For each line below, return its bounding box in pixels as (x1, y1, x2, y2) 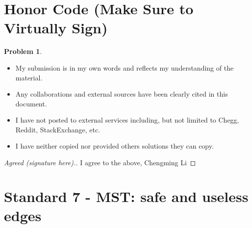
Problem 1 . (4, 46, 42, 56)
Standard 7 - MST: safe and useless (4, 186, 249, 206)
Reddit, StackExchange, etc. (15, 124, 101, 134)
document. (15, 98, 47, 108)
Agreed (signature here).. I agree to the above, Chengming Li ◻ (4, 157, 196, 168)
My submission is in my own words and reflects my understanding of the (15, 62, 234, 73)
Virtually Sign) (4, 18, 108, 38)
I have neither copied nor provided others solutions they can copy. (15, 141, 214, 151)
